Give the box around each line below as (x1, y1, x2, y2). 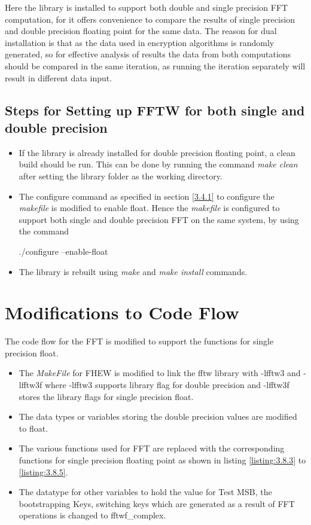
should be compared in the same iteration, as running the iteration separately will (5, 59, 306, 72)
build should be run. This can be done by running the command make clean (19, 158, 298, 170)
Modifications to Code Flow (5, 300, 239, 325)
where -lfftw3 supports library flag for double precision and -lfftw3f (44, 379, 289, 390)
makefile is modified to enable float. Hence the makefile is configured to (19, 202, 280, 214)
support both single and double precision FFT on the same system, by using (19, 213, 299, 225)
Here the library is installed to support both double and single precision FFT (5, 1, 288, 13)
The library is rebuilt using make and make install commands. (19, 265, 248, 277)
